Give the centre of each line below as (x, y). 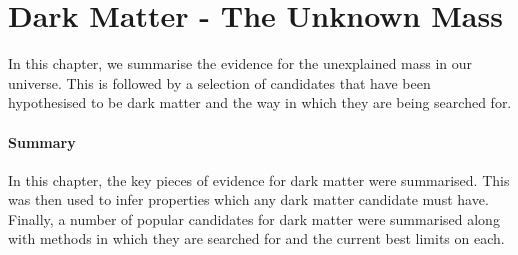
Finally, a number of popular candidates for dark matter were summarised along (254, 218)
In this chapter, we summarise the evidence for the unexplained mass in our (240, 63)
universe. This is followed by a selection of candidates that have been (219, 82)
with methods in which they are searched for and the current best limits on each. (256, 238)
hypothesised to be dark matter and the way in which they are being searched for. (260, 102)
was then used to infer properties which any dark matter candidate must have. (248, 199)
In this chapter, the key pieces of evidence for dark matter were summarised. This (259, 179)
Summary (42, 141)
